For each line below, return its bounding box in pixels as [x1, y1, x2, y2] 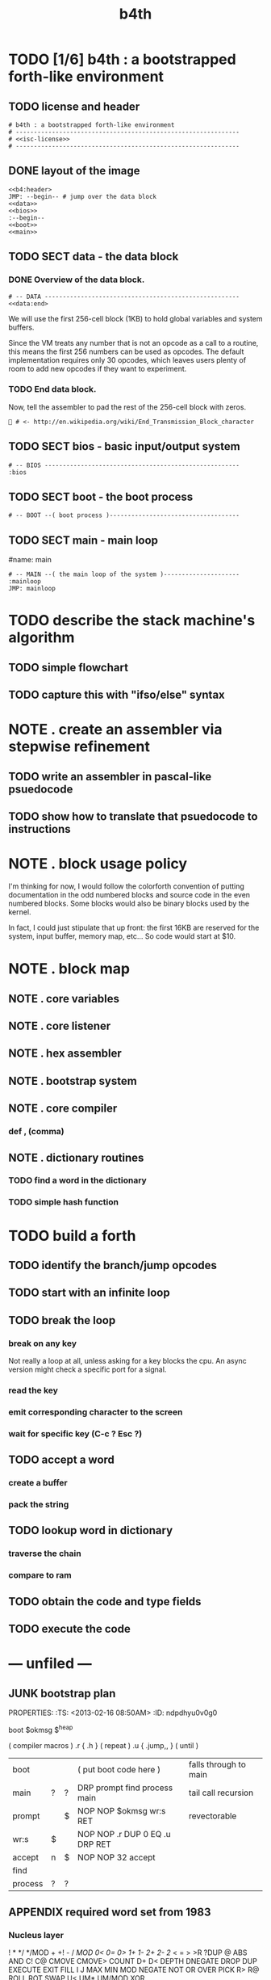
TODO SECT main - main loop [8, 533, 159, 547]
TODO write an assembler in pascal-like [8, 769, 212, 784]
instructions [8, 822, 71, 836]
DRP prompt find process [77, 1782, 173, 1793]
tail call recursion [188, 1787, 254, 1798]
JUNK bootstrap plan [8, 1686, 116, 1700]
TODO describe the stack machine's [8, 612, 256, 630]
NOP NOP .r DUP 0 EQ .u [77, 1828, 171, 1839]
